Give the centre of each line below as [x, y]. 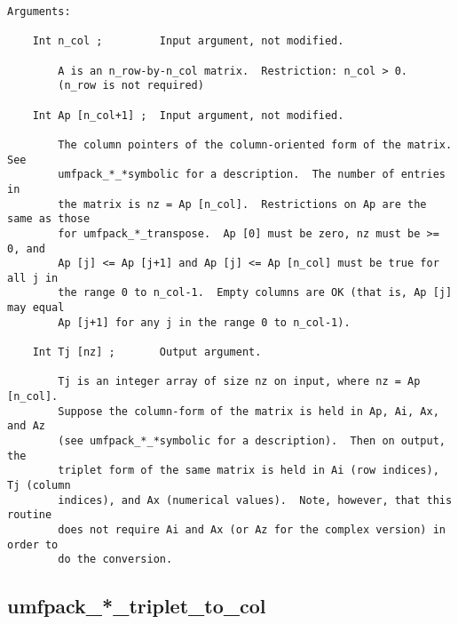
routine [30, 515]
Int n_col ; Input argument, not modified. [188, 41]
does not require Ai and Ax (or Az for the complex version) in [252, 529]
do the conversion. [115, 560]
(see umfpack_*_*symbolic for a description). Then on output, [252, 441]
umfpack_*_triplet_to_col [137, 606]
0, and [26, 248]
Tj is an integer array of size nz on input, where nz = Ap [239, 382]
